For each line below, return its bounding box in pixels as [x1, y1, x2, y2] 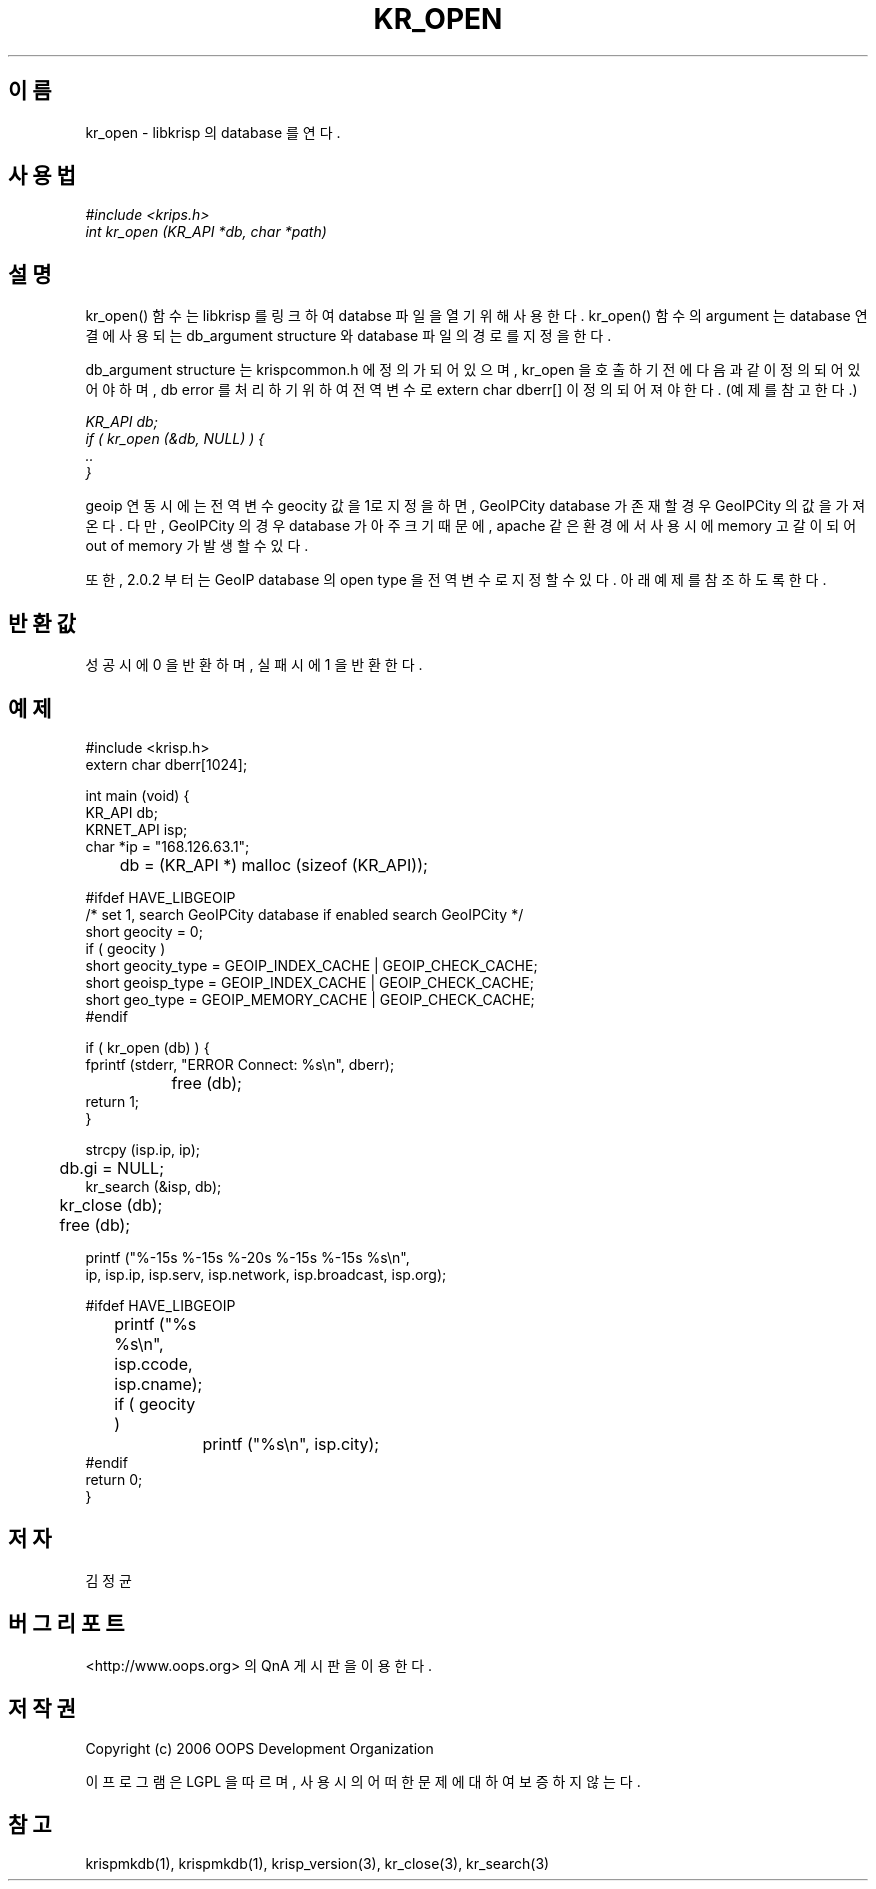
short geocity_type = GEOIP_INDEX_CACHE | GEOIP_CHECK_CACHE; [85, 956, 538, 974]
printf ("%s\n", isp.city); [202, 1433, 380, 1454]
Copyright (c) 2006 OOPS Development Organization [85, 1739, 434, 1757]
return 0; [85, 1470, 143, 1488]
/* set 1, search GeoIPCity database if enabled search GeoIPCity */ [85, 905, 524, 923]
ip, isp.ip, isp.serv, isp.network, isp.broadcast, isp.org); [85, 1265, 447, 1283]
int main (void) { [85, 786, 190, 804]
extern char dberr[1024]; [85, 755, 248, 773]
